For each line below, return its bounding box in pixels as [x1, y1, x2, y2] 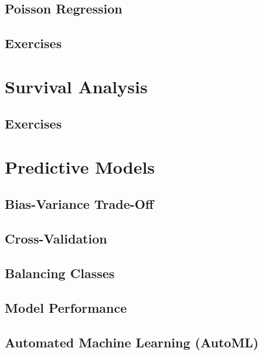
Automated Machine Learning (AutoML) [5, 333, 259, 351]
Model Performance [5, 298, 127, 316]
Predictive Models [5, 154, 155, 178]
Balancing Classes [5, 264, 115, 282]
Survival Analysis [5, 74, 148, 98]
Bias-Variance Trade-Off [5, 195, 154, 213]
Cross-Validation [5, 229, 107, 248]
